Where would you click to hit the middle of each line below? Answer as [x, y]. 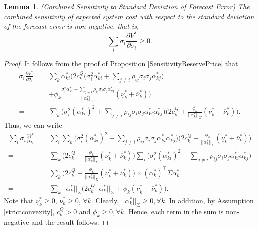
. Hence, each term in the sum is [174, 211]
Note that [19, 200]
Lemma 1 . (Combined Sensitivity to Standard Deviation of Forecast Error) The [127, 6]
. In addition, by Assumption [209, 200]
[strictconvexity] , [29, 211]
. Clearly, [105, 200]
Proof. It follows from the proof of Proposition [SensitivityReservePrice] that [121, 63]
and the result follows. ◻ [70, 221]
